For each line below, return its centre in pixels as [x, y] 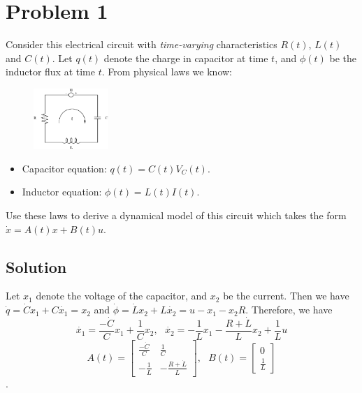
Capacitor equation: [64, 168]
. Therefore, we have [289, 310]
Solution [36, 266]
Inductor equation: [62, 192]
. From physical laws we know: [167, 72]
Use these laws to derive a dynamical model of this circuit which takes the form [176, 215]
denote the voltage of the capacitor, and [122, 296]
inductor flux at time [51, 72]
